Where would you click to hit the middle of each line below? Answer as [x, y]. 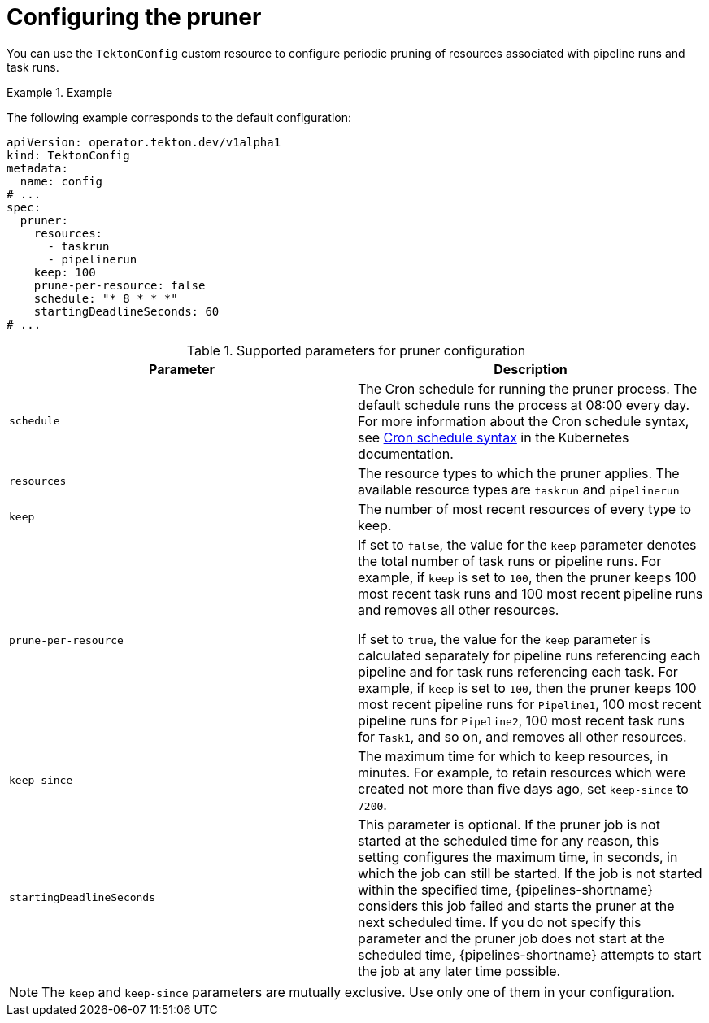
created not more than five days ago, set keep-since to [523, 788]
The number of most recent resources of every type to [525, 509]
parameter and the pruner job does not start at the [511, 938]
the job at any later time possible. [459, 971]
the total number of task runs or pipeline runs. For [510, 561]
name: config [61, 181]
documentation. [406, 453]
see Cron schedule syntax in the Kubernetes [494, 437]
